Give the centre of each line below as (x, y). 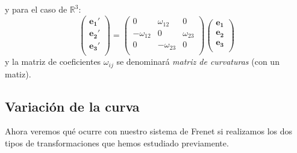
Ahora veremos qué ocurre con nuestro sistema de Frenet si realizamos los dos (149, 131)
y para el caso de (36, 9)
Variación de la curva (72, 106)
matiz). (18, 73)
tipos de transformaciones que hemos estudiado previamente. (117, 143)
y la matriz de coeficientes (53, 61)
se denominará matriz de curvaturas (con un (198, 61)
